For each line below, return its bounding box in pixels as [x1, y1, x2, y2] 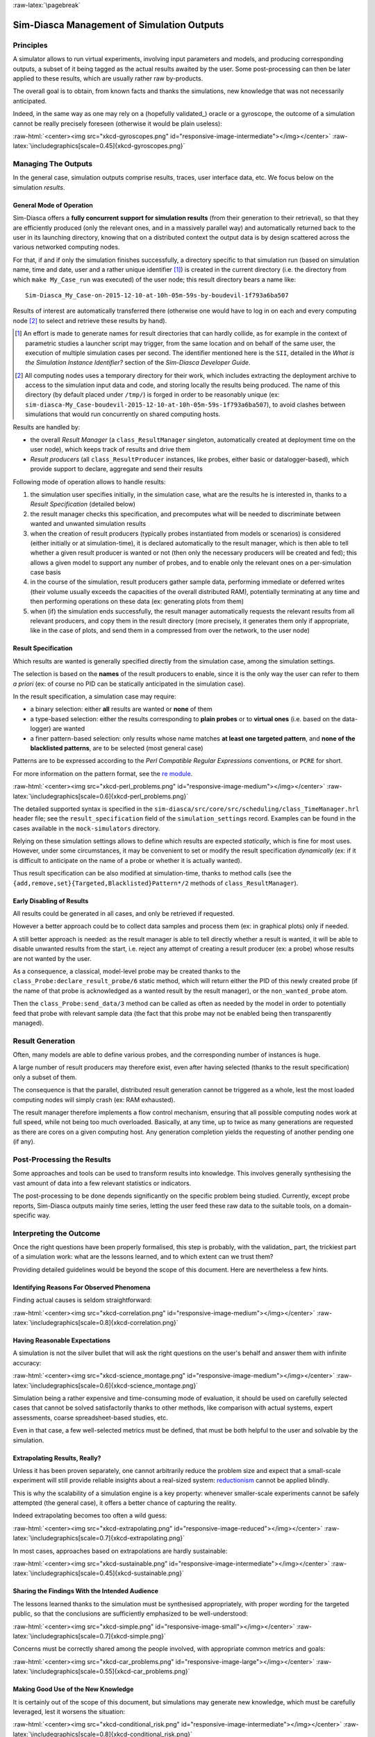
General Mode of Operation [12, 201, 94, 209]
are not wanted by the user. [12, 954, 92, 962]
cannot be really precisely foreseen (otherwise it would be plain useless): [12, 119, 222, 128]
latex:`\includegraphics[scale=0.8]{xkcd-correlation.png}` [12, 1319, 178, 1326]
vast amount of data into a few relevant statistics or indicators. [12, 1178, 192, 1187]
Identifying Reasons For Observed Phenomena [12, 1283, 151, 1292]
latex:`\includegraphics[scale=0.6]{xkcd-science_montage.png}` [12, 1381, 198, 1390]
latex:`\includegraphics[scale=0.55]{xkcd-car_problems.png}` [12, 1668, 190, 1676]
